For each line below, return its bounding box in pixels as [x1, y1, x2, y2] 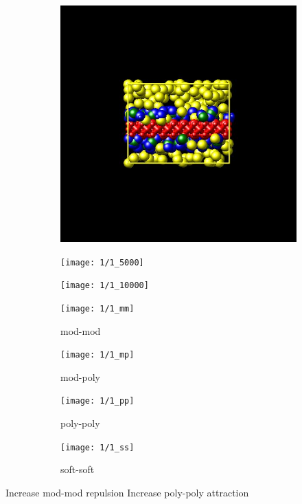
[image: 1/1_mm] [60, 303, 135, 314]
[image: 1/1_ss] [60, 442, 135, 452]
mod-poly [60, 369, 100, 384]
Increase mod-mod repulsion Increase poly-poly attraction [5, 485, 249, 499]
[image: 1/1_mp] [60, 350, 135, 360]
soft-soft [60, 462, 95, 476]
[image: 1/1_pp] [60, 396, 135, 406]
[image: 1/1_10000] [60, 281, 149, 291]
